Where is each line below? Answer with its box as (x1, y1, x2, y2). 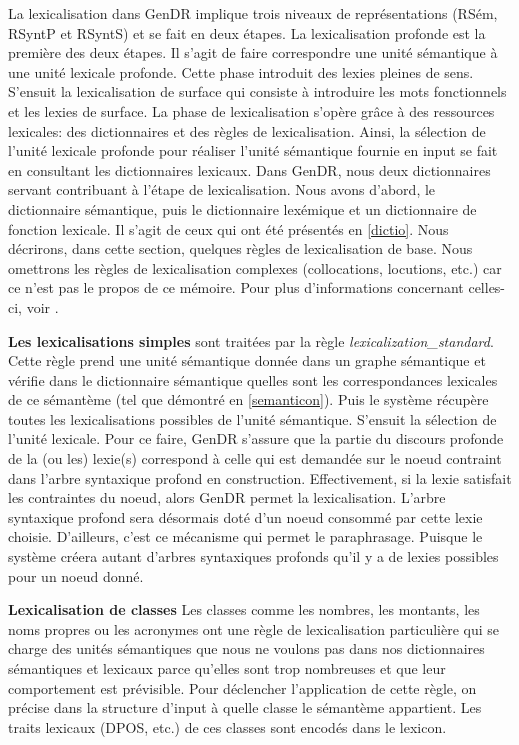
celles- (468, 277, 506, 298)
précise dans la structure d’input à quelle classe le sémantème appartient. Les (8, 697, 482, 718)
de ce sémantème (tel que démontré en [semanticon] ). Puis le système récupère (8, 389, 489, 410)
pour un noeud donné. (8, 565, 144, 586)
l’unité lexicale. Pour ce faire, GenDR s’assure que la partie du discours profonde (8, 428, 504, 449)
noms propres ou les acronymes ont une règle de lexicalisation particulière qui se (8, 618, 500, 639)
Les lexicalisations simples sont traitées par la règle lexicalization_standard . (8, 330, 494, 351)
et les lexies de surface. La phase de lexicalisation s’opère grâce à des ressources (8, 100, 495, 121)
